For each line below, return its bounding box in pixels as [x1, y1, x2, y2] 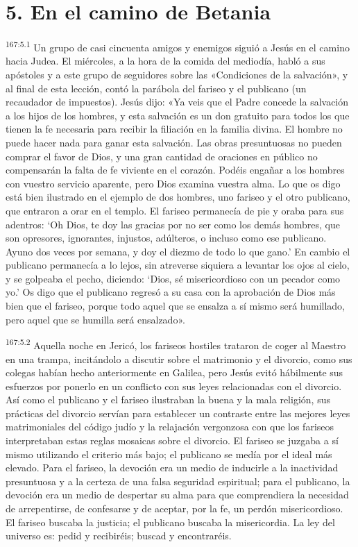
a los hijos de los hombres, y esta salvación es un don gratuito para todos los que [6, 108, 350, 122]
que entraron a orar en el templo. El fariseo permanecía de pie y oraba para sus [6, 203, 344, 217]
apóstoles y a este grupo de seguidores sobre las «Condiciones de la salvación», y [6, 67, 348, 81]
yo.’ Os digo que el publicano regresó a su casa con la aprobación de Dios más [6, 285, 336, 299]
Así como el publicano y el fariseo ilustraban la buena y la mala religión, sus [6, 392, 330, 407]
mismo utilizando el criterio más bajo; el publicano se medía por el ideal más [6, 446, 332, 461]
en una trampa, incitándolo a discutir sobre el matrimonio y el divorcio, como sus [6, 351, 352, 366]
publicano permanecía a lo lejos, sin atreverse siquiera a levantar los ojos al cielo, [6, 258, 350, 272]
